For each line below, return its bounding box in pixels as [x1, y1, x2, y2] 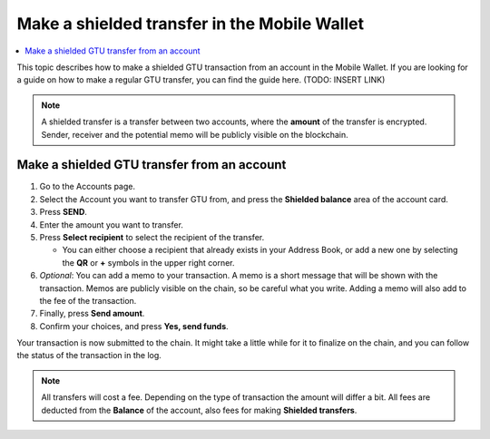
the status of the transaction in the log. [16, 350, 162, 361]
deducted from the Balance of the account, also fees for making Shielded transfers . [41, 405, 358, 415]
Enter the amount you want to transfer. [39, 219, 183, 230]
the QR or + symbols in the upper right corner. [62, 257, 235, 268]
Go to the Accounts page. [39, 181, 136, 192]
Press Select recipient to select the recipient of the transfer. [39, 231, 265, 242]
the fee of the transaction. [39, 295, 137, 306]
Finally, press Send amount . [39, 308, 145, 319]
